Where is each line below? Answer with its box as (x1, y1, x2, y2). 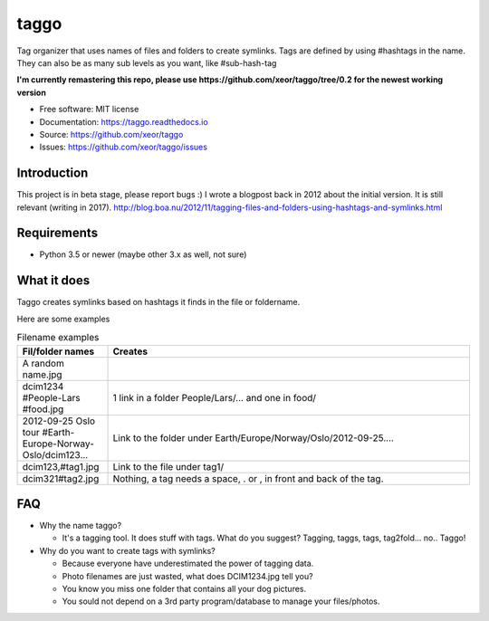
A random (22, 357, 65, 369)
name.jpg (22, 368, 62, 380)
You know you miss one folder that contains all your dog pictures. (62, 584, 307, 595)
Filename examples (16, 331, 100, 344)
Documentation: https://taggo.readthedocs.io (39, 116, 208, 127)
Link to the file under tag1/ (112, 460, 225, 473)
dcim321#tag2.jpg (22, 472, 100, 484)
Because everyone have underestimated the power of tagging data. (62, 558, 314, 569)
